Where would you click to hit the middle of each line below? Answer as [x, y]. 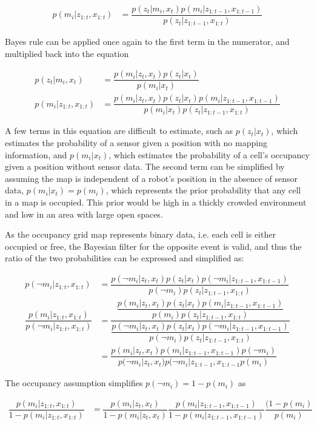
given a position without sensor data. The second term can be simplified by [145, 166]
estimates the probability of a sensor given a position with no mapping [136, 143]
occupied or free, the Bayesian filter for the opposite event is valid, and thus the [153, 246]
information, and [36, 154]
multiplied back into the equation [67, 53]
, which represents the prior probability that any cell [203, 190]
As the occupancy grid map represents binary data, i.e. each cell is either [140, 234]
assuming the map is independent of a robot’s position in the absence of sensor [151, 178]
